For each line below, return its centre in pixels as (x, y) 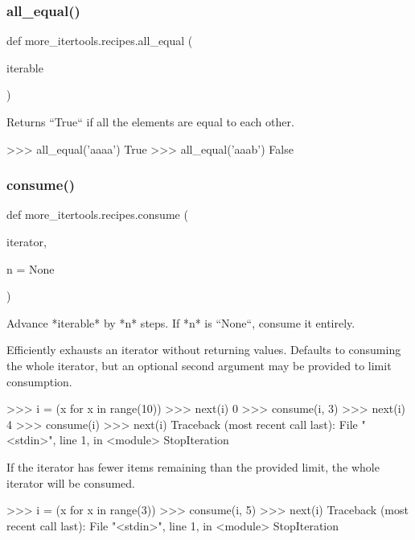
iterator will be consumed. (71, 482)
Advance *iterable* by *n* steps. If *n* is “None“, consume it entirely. (181, 322)
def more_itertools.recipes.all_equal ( (100, 41)
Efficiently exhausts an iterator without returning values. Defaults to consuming (204, 350)
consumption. (39, 381)
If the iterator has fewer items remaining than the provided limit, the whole (193, 466)
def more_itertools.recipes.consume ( (97, 214)
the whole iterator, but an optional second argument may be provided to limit (199, 365)
